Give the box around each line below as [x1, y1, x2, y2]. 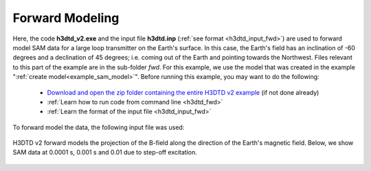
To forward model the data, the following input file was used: [12, 123, 185, 131]
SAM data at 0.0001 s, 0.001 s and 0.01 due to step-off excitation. [12, 148, 197, 157]
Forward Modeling [12, 10, 120, 25]
